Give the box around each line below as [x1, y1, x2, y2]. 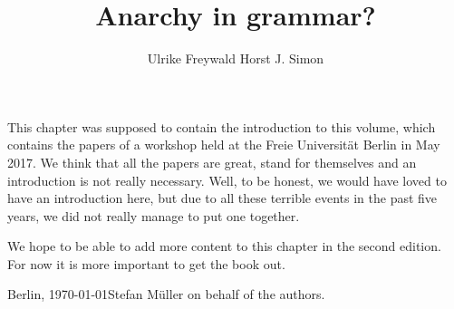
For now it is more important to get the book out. [7, 254, 285, 273]
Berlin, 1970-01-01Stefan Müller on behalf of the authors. [7, 285, 325, 304]
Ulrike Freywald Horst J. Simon [147, 49, 324, 68]
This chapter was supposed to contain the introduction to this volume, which [7, 117, 436, 136]
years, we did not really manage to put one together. [7, 206, 300, 225]
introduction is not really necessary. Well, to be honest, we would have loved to [7, 170, 447, 189]
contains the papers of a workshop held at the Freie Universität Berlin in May [7, 135, 440, 154]
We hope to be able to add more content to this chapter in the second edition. [7, 237, 441, 256]
